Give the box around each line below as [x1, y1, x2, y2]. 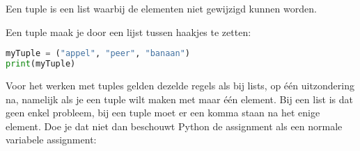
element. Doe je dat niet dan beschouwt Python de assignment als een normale [6, 118, 343, 133]
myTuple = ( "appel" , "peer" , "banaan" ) [6, 48, 190, 59]
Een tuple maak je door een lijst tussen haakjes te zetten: [6, 24, 251, 39]
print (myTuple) [6, 59, 76, 69]
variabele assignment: [6, 132, 97, 147]
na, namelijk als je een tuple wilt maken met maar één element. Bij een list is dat [6, 91, 353, 106]
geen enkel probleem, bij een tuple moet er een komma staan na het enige [6, 105, 320, 120]
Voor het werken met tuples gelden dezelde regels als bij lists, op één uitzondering [6, 78, 355, 92]
